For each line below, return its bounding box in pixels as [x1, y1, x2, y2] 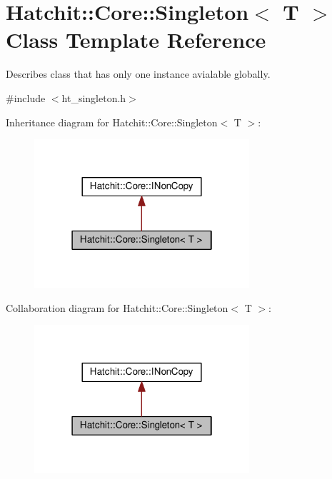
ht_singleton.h [61, 90, 126, 105]
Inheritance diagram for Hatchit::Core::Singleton [6, 114, 218, 129]
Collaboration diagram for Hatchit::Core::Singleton [6, 300, 228, 315]
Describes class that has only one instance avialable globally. [6, 66, 271, 81]
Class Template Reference [6, 25, 266, 54]
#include [6, 90, 46, 105]
